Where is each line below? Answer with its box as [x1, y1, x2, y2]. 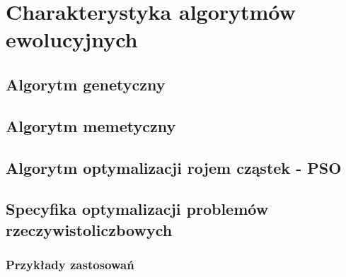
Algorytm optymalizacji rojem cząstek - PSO [6, 156, 342, 178]
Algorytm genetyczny [6, 73, 166, 95]
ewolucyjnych [6, 25, 138, 54]
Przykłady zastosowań [6, 256, 134, 273]
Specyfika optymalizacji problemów [6, 198, 269, 220]
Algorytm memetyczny [6, 114, 176, 136]
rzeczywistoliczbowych [6, 218, 173, 240]
